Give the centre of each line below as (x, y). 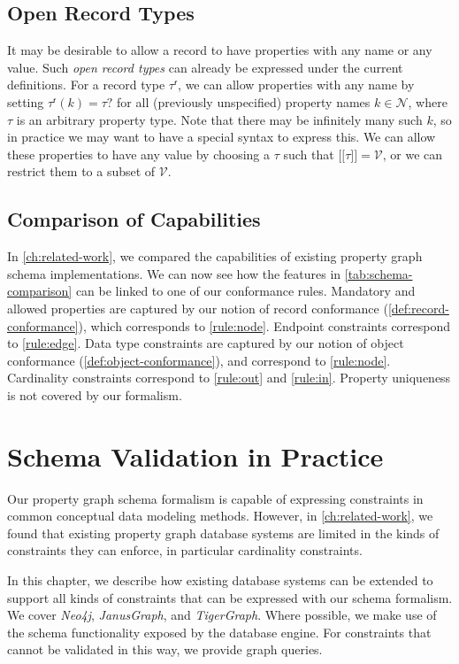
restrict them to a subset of (81, 171)
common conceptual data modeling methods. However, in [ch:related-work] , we (220, 516)
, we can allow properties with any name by (296, 85)
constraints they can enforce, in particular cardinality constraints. (185, 550)
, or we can (413, 154)
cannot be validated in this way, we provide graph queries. (165, 649)
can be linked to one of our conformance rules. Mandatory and (245, 291)
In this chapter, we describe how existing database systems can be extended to (220, 580)
